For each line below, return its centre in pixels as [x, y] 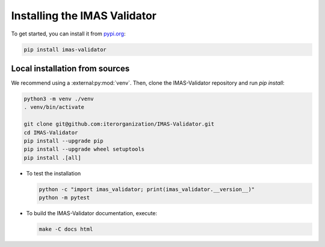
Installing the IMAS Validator [84, 16]
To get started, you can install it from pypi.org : [68, 34]
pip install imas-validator [65, 49]
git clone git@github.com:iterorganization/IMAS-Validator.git [119, 124]
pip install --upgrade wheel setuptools [84, 149]
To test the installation [54, 173]
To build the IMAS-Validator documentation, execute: [92, 213]
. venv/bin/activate [54, 107]
